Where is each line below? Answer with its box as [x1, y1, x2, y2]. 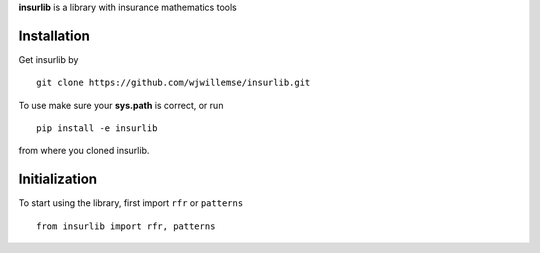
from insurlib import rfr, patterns [36, 220, 216, 232]
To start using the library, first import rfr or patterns [18, 197, 244, 209]
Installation [18, 27, 90, 44]
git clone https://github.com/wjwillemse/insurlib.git [36, 77, 311, 89]
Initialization [18, 171, 98, 188]
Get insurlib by [18, 53, 79, 65]
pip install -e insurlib [36, 123, 158, 134]
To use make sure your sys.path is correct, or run [18, 99, 224, 111]
